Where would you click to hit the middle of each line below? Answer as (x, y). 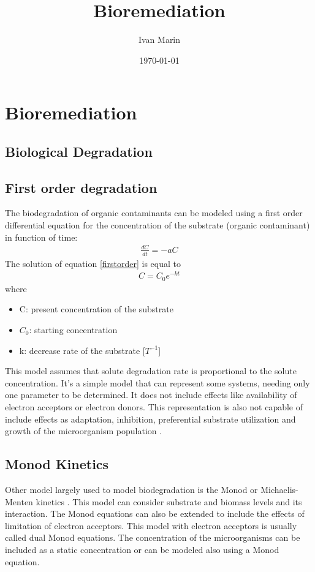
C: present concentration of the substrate (96, 309)
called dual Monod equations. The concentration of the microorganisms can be (153, 537)
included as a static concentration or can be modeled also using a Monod (142, 549)
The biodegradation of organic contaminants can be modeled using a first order (154, 213)
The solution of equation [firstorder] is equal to (93, 263)
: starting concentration (73, 329)
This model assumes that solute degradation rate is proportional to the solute (151, 371)
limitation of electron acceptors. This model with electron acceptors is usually (151, 525)
